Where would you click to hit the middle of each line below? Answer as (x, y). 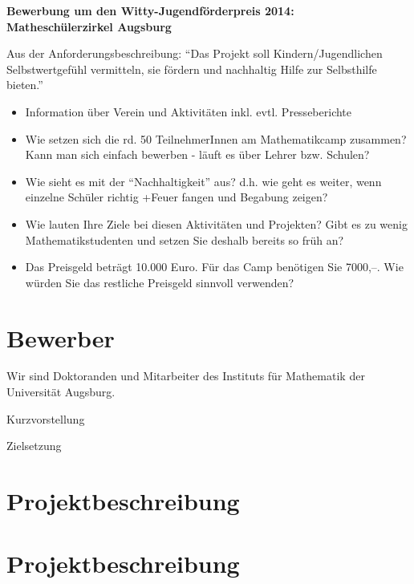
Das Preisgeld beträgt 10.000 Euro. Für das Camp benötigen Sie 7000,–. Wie (214, 267)
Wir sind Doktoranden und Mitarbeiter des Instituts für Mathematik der (186, 376)
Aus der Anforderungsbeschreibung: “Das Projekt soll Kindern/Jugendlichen (195, 53)
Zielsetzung (34, 446)
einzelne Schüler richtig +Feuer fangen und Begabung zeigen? (177, 197)
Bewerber (61, 337)
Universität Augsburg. (61, 392)
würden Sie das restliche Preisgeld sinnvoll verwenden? (160, 282)
